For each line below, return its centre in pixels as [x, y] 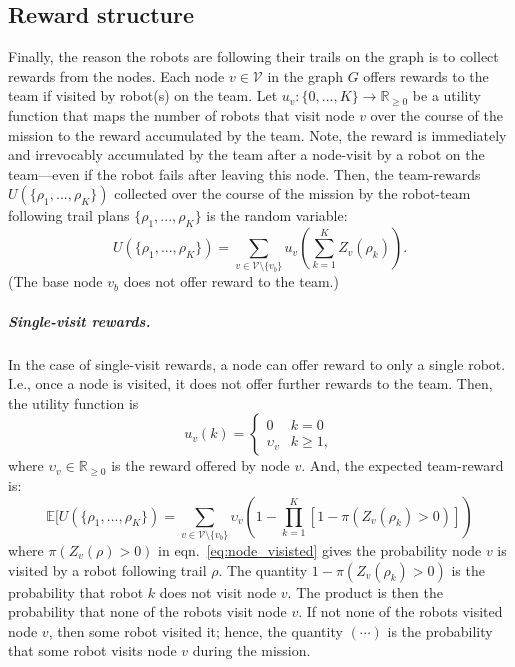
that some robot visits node [92, 650]
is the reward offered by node [200, 465]
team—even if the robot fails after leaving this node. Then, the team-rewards [244, 173]
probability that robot [76, 591]
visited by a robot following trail [107, 569]
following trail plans [69, 215]
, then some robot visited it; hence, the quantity [195, 630]
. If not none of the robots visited [400, 611]
